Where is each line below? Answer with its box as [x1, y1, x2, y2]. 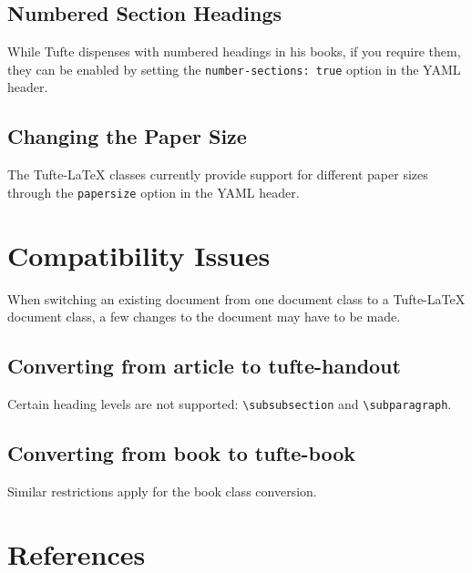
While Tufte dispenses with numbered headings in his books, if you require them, [7, 42, 461, 61]
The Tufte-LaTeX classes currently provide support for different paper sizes [7, 165, 428, 184]
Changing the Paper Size [7, 122, 247, 150]
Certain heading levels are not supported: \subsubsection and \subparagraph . [7, 394, 452, 414]
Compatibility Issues [7, 236, 271, 273]
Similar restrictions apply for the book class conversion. [7, 481, 317, 500]
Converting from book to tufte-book [7, 439, 356, 467]
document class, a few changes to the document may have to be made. [7, 307, 401, 326]
